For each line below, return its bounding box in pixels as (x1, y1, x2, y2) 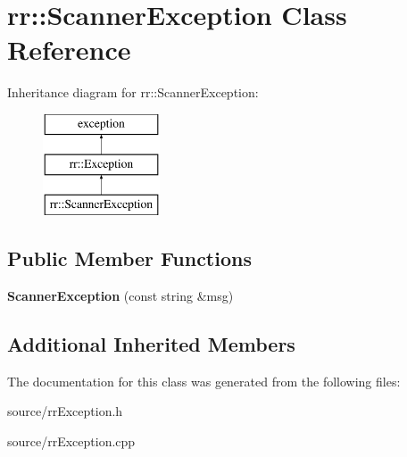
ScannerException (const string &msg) (7, 287, 234, 305)
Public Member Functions (7, 245, 252, 272)
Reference (7, 31, 131, 68)
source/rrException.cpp (7, 432, 136, 451)
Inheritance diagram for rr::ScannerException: (7, 83, 259, 102)
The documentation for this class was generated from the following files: (7, 371, 401, 390)
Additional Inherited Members (7, 330, 295, 358)
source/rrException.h (7, 402, 123, 420)
